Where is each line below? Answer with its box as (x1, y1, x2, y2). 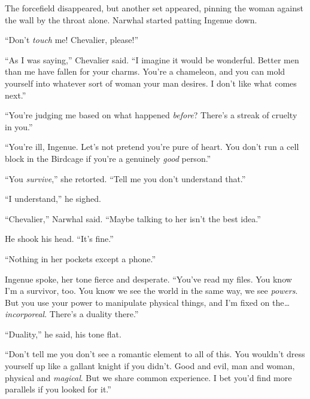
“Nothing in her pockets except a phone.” (5, 252, 156, 265)
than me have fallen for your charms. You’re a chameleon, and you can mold (5, 65, 285, 78)
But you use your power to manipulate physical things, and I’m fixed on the (5, 296, 284, 308)
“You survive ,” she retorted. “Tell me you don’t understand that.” (5, 172, 246, 185)
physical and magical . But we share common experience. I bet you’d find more (5, 371, 292, 383)
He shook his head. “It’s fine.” (5, 232, 114, 245)
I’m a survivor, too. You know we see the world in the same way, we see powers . (5, 284, 298, 297)
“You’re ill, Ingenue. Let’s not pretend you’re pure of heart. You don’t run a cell (5, 140, 299, 153)
